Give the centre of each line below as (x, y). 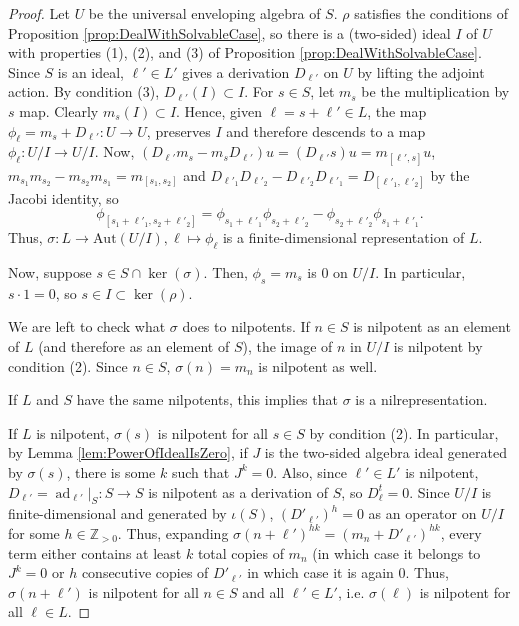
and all (263, 591)
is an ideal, (91, 71)
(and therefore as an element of (134, 345)
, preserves (178, 130)
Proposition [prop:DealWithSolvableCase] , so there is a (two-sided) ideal (229, 32)
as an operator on (422, 513)
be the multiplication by (435, 91)
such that (200, 471)
